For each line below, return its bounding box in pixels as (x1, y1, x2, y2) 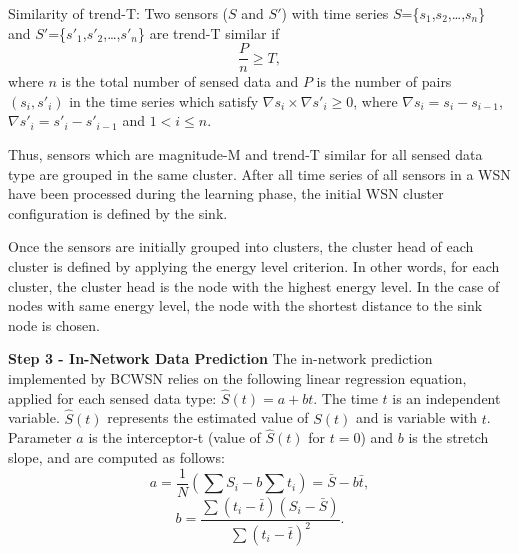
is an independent (392, 387, 501, 408)
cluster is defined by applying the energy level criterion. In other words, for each (8, 256, 500, 276)
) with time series (281, 3, 389, 23)
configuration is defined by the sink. (8, 202, 228, 223)
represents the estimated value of (107, 407, 309, 428)
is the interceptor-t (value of (88, 427, 261, 448)
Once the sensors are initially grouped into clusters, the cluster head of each (8, 236, 474, 257)
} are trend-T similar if (138, 22, 280, 43)
